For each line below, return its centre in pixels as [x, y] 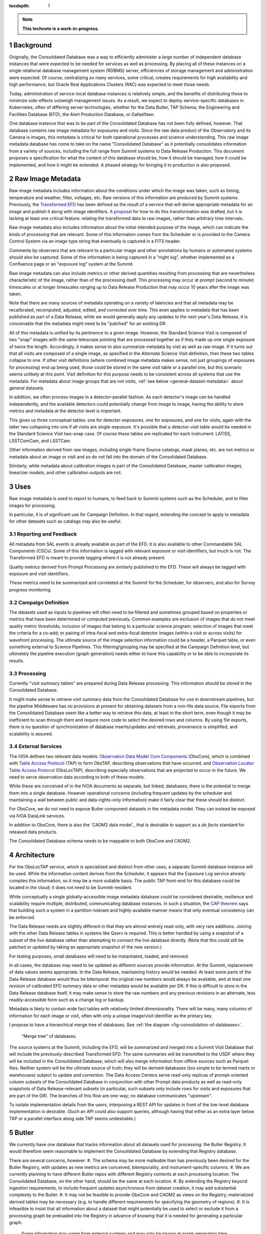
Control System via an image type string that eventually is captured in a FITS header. [95, 241]
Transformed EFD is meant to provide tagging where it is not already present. [87, 558]
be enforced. [22, 917]
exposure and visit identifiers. [39, 574]
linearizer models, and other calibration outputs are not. [66, 473]
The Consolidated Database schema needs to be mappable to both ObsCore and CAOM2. [100, 841]
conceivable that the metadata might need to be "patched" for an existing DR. [88, 324]
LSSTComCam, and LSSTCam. [40, 441]
